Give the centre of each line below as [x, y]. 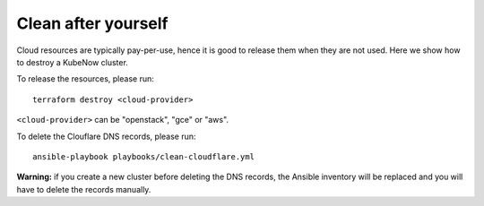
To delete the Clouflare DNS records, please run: [106, 136]
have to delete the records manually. [84, 189]
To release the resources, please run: [85, 79]
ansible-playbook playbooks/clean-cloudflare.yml [144, 156]
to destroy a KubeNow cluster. [73, 62]
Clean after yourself [93, 23]
